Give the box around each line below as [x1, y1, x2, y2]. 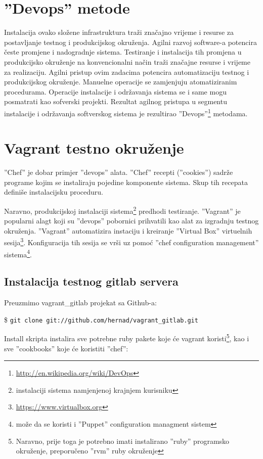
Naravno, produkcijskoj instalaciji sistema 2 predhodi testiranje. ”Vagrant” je [4, 204, 241, 216]
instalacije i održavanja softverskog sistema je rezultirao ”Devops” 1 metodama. [4, 106, 248, 118]
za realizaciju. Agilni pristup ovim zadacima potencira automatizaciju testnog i [4, 66, 249, 77]
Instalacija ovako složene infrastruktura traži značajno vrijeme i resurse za [4, 27, 234, 37]
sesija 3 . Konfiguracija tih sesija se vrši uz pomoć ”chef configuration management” [4, 236, 259, 248]
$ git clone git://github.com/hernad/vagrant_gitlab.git [4, 314, 198, 325]
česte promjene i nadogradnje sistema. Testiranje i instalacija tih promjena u [4, 47, 242, 57]
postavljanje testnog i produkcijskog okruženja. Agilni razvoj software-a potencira [4, 36, 257, 47]
